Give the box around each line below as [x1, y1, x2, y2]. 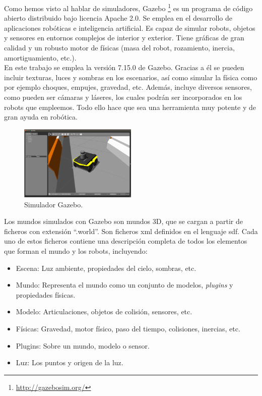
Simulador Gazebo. [24, 199, 83, 209]
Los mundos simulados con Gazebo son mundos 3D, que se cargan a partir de [4, 216, 243, 227]
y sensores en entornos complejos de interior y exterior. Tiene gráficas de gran [4, 32, 244, 43]
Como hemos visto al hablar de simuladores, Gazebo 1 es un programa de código [4, 2, 253, 13]
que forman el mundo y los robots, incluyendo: [4, 245, 148, 256]
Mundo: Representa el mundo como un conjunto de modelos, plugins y [16, 279, 233, 290]
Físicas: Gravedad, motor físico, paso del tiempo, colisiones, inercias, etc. [16, 323, 240, 333]
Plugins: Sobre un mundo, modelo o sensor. [16, 340, 150, 351]
